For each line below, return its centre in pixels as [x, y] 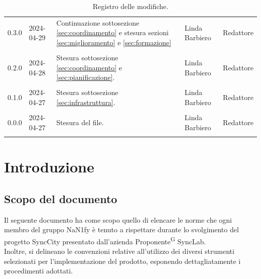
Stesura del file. [80, 122]
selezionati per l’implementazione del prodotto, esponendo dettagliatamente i [122, 261]
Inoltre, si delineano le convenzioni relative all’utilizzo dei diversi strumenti [119, 251]
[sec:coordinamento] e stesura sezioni [112, 32]
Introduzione [49, 167]
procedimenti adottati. [38, 271]
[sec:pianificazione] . [86, 77]
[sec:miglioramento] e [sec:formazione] [114, 42]
